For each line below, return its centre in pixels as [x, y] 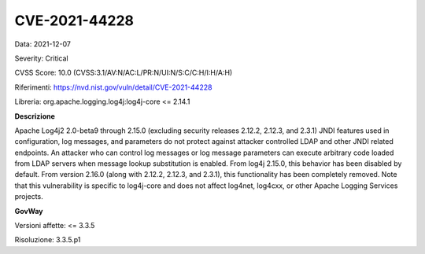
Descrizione [35, 116]
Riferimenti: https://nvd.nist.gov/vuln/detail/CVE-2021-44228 [113, 87]
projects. [29, 197]
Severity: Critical [41, 58]
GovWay [29, 211]
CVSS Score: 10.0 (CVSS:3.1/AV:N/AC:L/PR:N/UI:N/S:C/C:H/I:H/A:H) [124, 73]
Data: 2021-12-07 [42, 44]
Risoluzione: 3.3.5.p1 [48, 240]
